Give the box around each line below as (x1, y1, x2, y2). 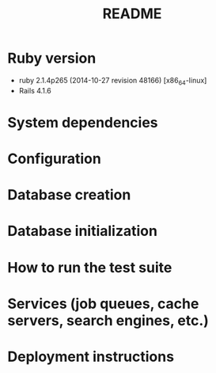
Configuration (7, 150, 102, 168)
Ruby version (7, 49, 97, 67)
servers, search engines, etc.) (7, 311, 209, 329)
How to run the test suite (7, 258, 172, 276)
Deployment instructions (7, 348, 175, 366)
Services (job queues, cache (7, 295, 199, 313)
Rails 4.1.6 (18, 86, 52, 95)
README (102, 5, 162, 23)
